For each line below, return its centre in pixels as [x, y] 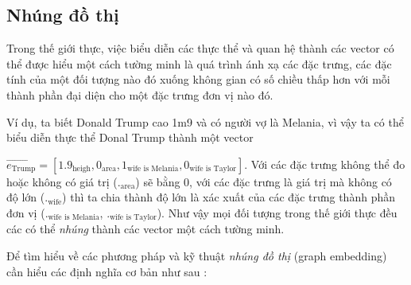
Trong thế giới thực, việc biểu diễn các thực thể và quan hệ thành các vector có [200, 48]
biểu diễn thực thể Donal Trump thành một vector [130, 137]
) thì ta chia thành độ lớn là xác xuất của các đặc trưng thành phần [229, 197]
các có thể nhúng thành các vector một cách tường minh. [145, 229]
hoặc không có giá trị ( [62, 181]
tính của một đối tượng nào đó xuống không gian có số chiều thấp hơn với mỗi [198, 79]
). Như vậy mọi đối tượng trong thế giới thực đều [277, 212]
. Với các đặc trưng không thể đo [325, 164]
